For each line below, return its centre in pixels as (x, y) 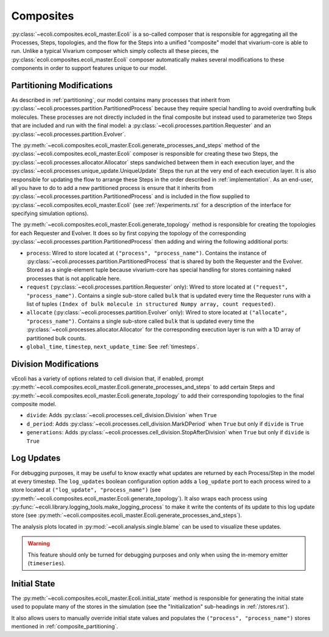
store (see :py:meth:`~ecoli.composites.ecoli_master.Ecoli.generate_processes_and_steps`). (126, 515)
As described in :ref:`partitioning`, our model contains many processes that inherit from (121, 100)
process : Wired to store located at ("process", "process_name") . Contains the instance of (147, 253)
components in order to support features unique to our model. (89, 68)
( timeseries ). (47, 563)
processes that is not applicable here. (74, 278)
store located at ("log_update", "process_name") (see (86, 490)
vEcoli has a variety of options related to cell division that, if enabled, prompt (108, 378)
